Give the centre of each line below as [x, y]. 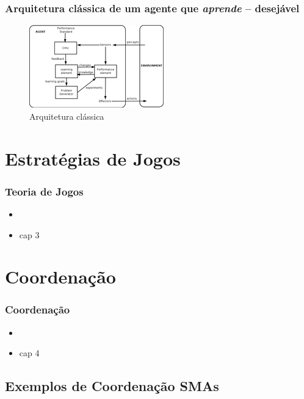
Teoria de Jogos [44, 191]
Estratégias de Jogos [93, 158]
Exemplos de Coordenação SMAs [112, 386]
